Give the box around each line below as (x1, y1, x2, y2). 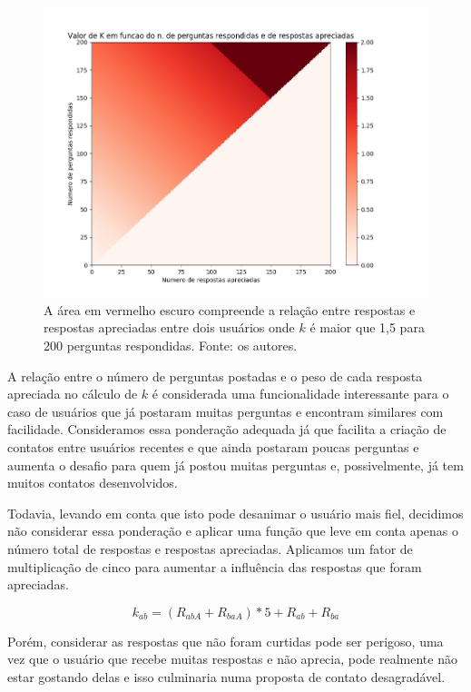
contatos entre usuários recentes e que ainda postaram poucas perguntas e (7, 438, 419, 457)
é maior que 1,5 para (309, 318, 425, 337)
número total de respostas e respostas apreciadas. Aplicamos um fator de (7, 539, 413, 558)
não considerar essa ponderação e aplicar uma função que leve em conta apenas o (7, 521, 459, 540)
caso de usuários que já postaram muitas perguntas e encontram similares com (7, 401, 444, 420)
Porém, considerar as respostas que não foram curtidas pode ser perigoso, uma (7, 631, 444, 650)
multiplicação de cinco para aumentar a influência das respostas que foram (7, 557, 422, 576)
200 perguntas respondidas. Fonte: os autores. (44, 336, 298, 355)
